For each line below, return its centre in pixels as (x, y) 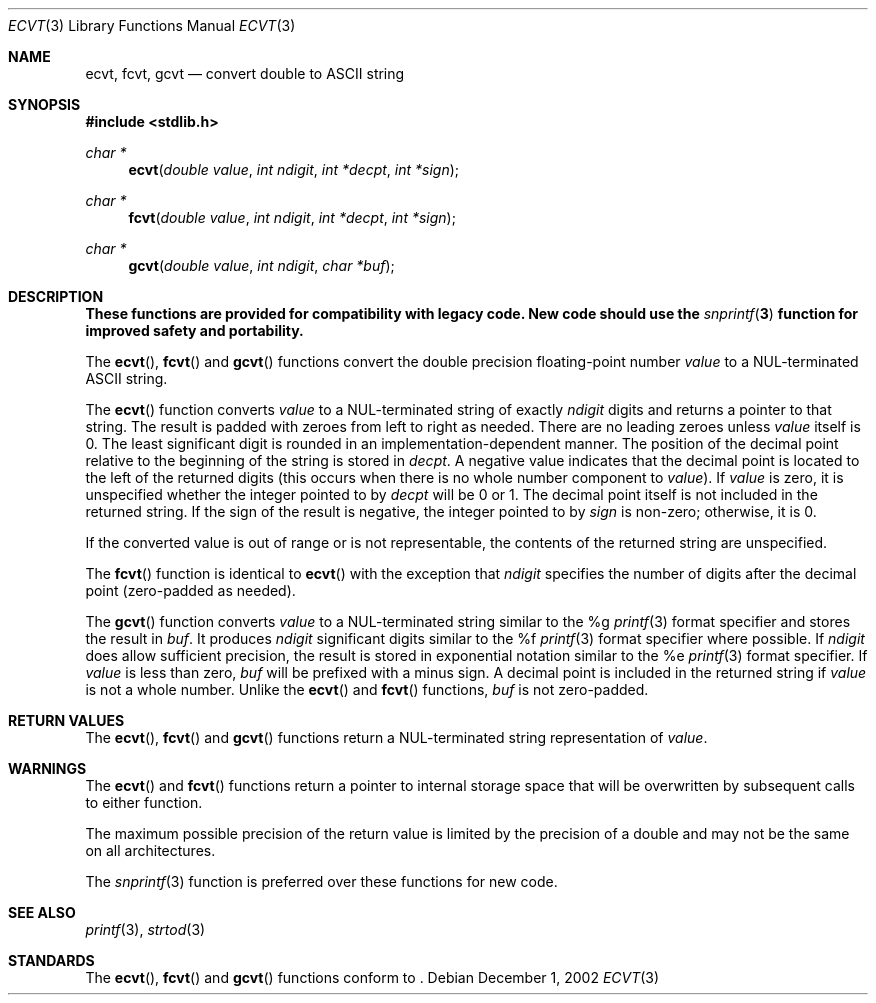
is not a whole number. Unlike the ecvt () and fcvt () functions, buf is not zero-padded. (367, 689)
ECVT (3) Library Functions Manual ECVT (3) (152, 25)
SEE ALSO (42, 912)
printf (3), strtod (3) (145, 929)
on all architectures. (150, 850)
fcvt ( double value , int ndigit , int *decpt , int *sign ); (292, 217)
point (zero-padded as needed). (190, 590)
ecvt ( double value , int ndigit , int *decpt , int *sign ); (294, 169)
